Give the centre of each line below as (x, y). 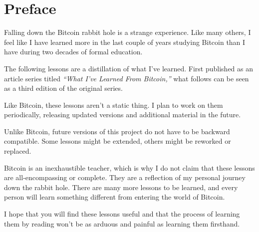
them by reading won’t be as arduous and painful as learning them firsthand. (122, 223)
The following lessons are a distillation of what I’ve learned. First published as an (129, 68)
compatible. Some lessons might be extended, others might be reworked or (118, 141)
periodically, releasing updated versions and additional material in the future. (123, 115)
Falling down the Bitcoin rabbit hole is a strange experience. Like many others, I (128, 32)
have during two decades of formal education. (73, 52)
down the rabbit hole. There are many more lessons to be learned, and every (121, 187)
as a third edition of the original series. (63, 88)
